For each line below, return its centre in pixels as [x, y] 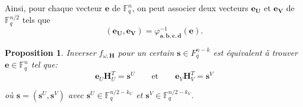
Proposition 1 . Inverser [50, 52]
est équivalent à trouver [256, 52]
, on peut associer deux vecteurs [190, 8]
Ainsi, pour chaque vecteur [54, 8]
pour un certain [146, 52]
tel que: [44, 64]
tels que [36, 20]
